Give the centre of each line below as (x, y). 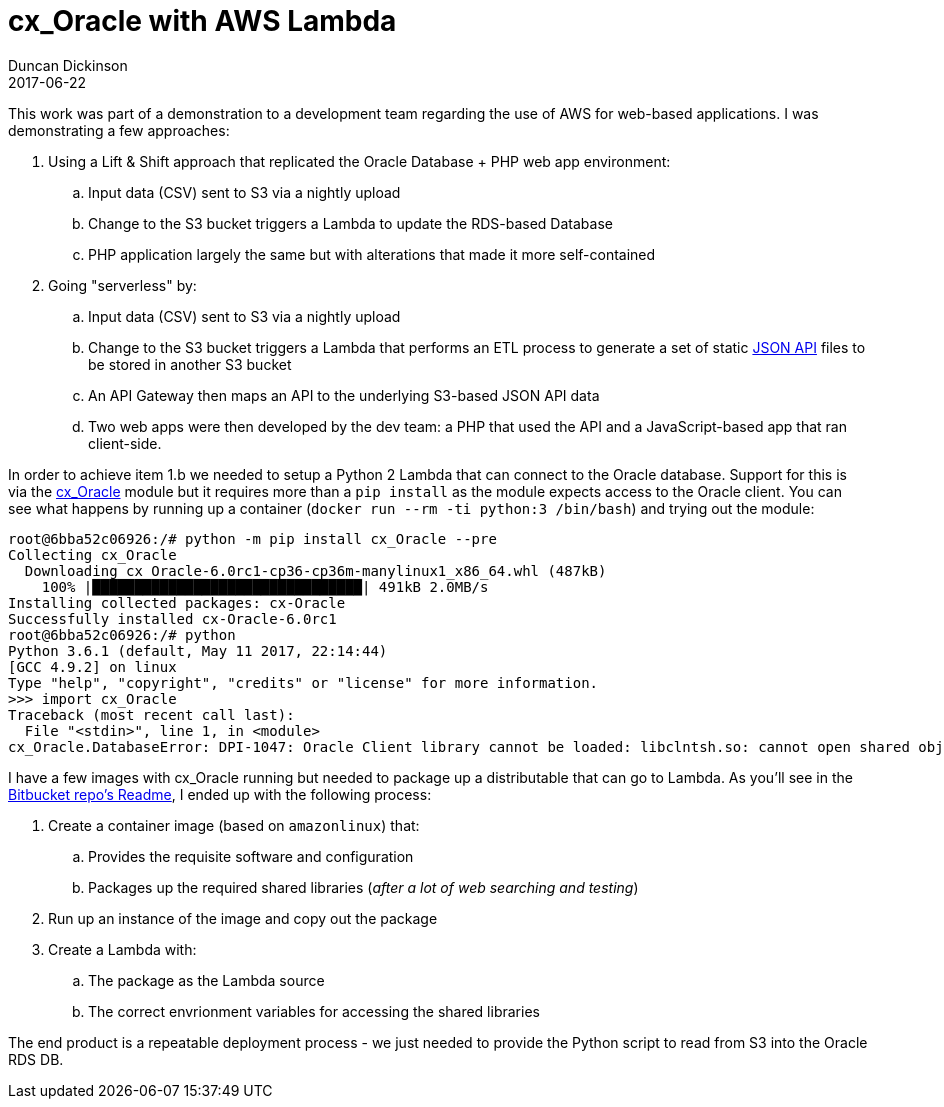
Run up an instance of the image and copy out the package (243, 918)
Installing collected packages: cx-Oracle (177, 602)
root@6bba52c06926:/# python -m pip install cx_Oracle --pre (252, 538)
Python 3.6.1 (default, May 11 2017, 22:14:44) (198, 650)
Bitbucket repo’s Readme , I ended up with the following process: (220, 794)
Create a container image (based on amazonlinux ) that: (234, 825)
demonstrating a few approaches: (119, 130)
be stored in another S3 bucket (190, 364)
